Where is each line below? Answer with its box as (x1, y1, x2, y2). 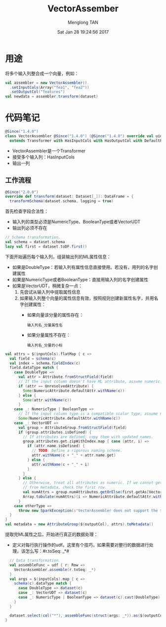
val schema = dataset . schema (5, 240, 65, 245)
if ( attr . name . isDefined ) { (27, 444, 85, 449)
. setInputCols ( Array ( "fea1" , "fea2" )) (9, 85, 90, 90)
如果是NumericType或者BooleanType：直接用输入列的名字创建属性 (12, 276, 149, 282)
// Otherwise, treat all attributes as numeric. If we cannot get (23, 480, 163, 485)
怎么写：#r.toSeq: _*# (25, 548, 69, 554)
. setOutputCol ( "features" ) (9, 90, 65, 95)
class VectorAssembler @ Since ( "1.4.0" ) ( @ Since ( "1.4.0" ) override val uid (5, 134, 163, 139)
